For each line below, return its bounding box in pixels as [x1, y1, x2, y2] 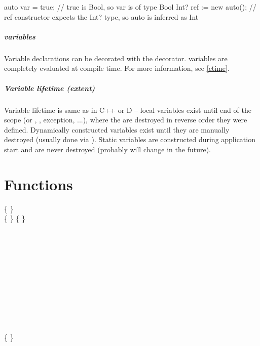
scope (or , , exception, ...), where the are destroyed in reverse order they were [4, 114, 247, 125]
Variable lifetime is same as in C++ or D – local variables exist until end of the [4, 104, 251, 115]
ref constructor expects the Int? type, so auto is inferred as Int [4, 11, 199, 22]
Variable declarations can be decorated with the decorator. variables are [4, 53, 228, 63]
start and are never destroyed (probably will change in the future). [4, 144, 211, 154]
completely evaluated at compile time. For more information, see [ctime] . [4, 63, 230, 73]
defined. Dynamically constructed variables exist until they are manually [4, 124, 230, 135]
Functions [4, 174, 73, 194]
